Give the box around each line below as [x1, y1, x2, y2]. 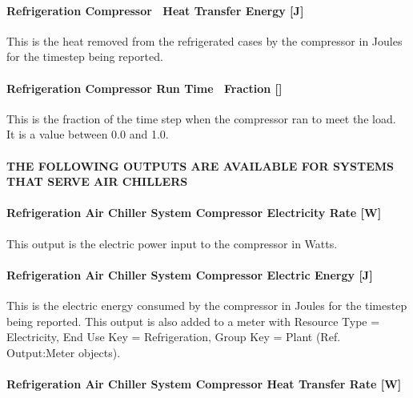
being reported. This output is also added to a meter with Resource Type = [6, 312, 380, 329]
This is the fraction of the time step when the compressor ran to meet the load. [6, 110, 396, 127]
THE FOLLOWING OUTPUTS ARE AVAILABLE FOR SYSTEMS [6, 157, 394, 174]
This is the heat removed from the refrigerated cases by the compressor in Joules [6, 32, 403, 49]
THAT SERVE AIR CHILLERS [6, 173, 188, 190]
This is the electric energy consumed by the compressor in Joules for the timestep [6, 296, 407, 313]
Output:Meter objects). [6, 344, 121, 360]
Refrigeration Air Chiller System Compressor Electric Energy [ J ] [6, 266, 373, 283]
